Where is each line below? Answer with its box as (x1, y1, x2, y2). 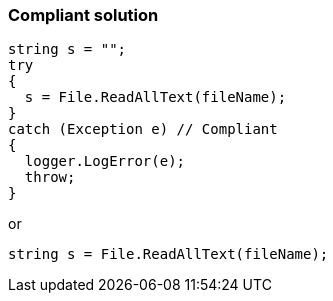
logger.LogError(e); (24, 153, 186, 170)
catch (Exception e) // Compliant (8, 121, 278, 138)
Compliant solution (8, 5, 159, 25)
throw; (24, 169, 76, 186)
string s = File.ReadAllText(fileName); (8, 246, 329, 263)
